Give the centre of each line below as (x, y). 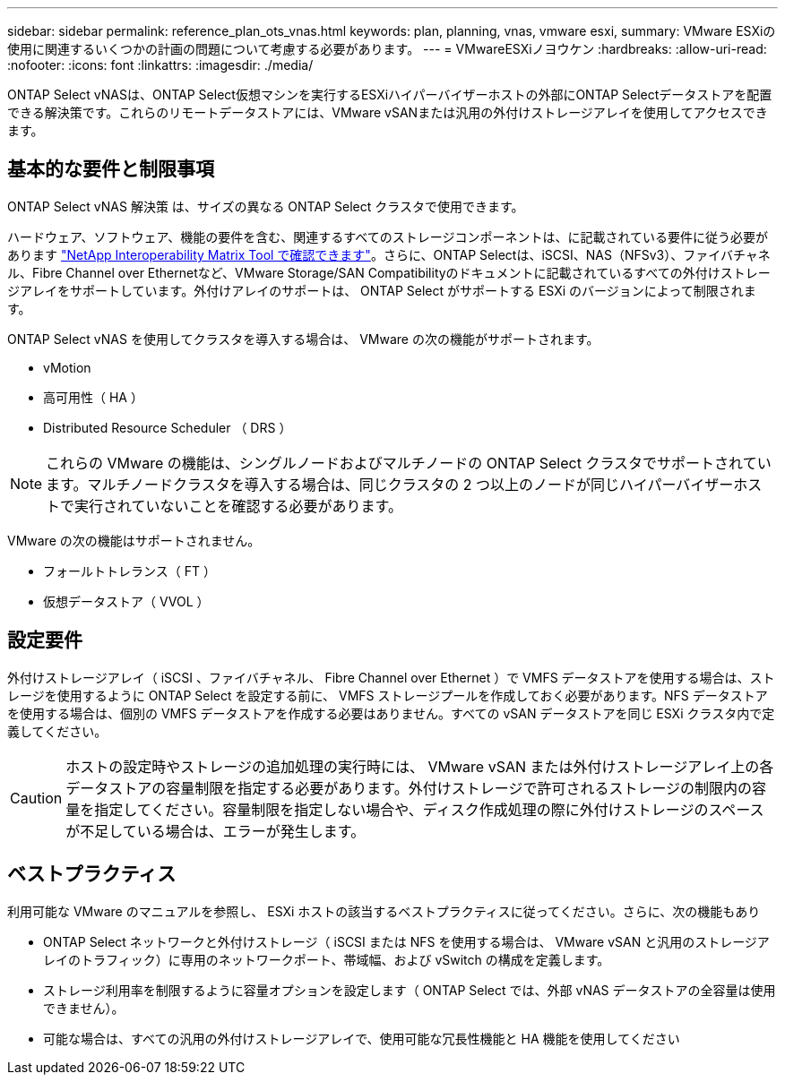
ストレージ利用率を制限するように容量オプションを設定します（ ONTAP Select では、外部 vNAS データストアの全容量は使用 (410, 990)
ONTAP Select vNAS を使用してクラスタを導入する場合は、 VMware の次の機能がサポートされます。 (303, 339)
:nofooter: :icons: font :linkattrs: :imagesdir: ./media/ (160, 65)
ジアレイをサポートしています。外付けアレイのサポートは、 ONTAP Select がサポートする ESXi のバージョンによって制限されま (382, 290)
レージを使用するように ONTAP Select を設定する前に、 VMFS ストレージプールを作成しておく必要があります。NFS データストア (388, 695)
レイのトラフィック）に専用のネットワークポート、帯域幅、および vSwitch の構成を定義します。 (327, 959)
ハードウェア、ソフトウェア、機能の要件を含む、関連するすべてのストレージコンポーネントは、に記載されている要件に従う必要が (388, 236)
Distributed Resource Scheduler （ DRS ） (168, 427)
